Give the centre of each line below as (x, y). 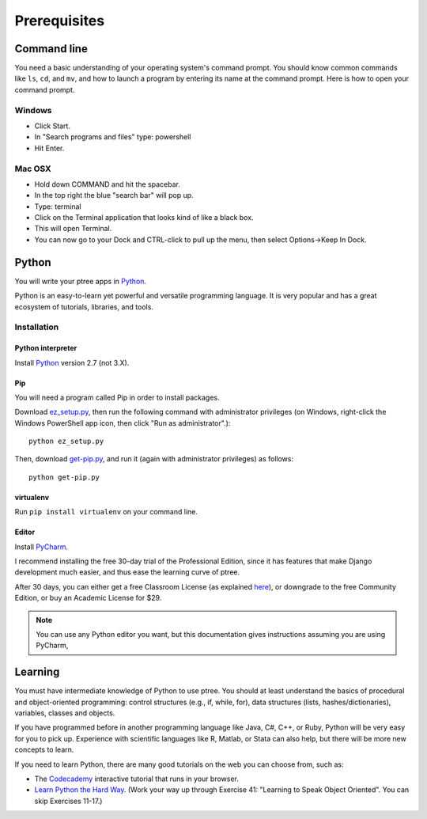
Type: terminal (58, 207)
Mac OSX (33, 169)
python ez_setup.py (66, 442)
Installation (37, 327)
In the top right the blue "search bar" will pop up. (114, 195)
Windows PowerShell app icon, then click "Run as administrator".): (123, 423)
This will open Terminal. (73, 229)
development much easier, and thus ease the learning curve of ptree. (127, 572)
